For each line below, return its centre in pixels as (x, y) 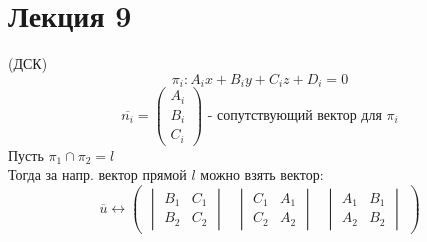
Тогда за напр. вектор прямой (97, 174)
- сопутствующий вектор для (294, 115)
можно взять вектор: (262, 174)
